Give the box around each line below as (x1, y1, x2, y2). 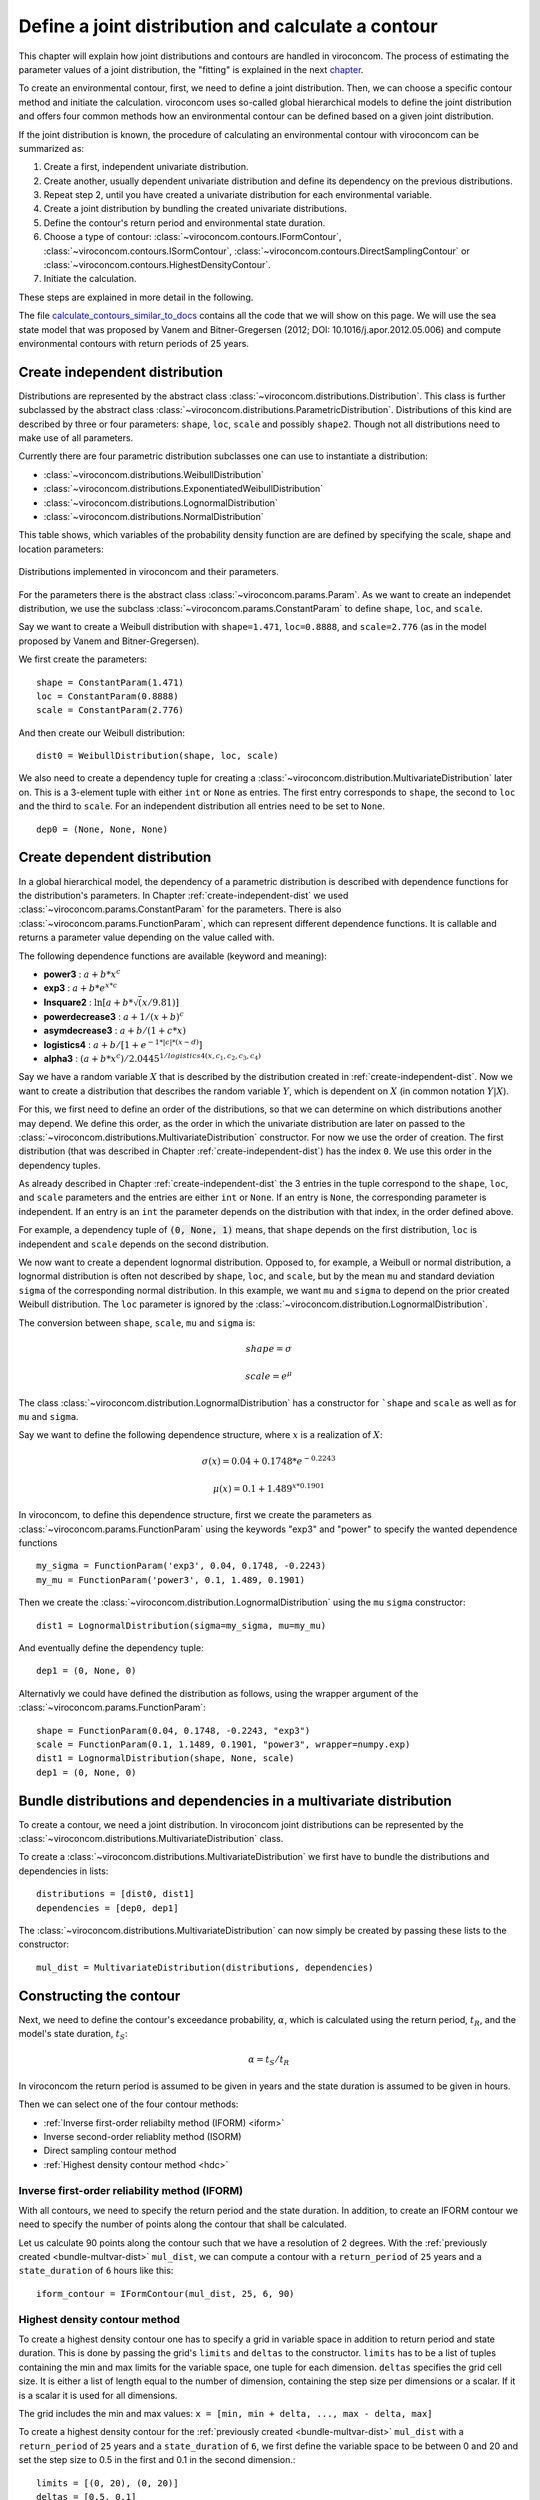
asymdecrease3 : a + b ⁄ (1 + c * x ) (43, 1025, 187, 1037)
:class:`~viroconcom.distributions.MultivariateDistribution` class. (18, 1833, 284, 1845)
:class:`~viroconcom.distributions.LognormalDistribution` (43, 496, 279, 509)
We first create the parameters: (18, 653, 148, 665)
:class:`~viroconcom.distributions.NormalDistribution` (43, 511, 264, 522)
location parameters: (18, 543, 104, 555)
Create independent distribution (18, 363, 224, 380)
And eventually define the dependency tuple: (18, 1642, 204, 1654)
